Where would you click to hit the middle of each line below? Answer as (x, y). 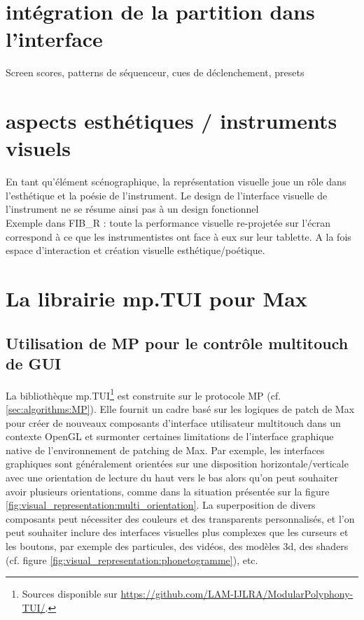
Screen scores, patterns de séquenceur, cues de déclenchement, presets (155, 72)
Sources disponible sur (70, 594)
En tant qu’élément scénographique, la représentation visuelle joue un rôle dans (176, 182)
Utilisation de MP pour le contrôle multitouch (177, 343)
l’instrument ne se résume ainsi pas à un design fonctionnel (132, 209)
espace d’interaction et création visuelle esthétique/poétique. (135, 250)
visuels (38, 148)
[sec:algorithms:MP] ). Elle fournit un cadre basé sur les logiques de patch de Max (180, 409)
